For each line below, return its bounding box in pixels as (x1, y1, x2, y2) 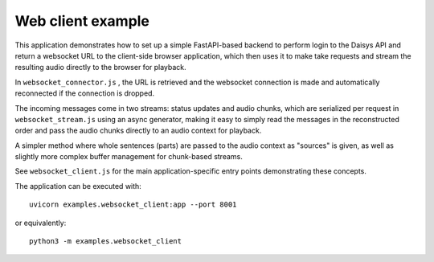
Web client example (14, 12, 150, 30)
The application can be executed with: (14, 181, 142, 190)
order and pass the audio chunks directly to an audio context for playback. (14, 125, 262, 136)
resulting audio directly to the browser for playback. (14, 63, 186, 72)
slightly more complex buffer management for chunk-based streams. (14, 152, 243, 162)
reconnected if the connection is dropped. (14, 88, 155, 98)
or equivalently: (14, 218, 67, 227)
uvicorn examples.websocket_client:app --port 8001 (29, 200, 237, 209)
